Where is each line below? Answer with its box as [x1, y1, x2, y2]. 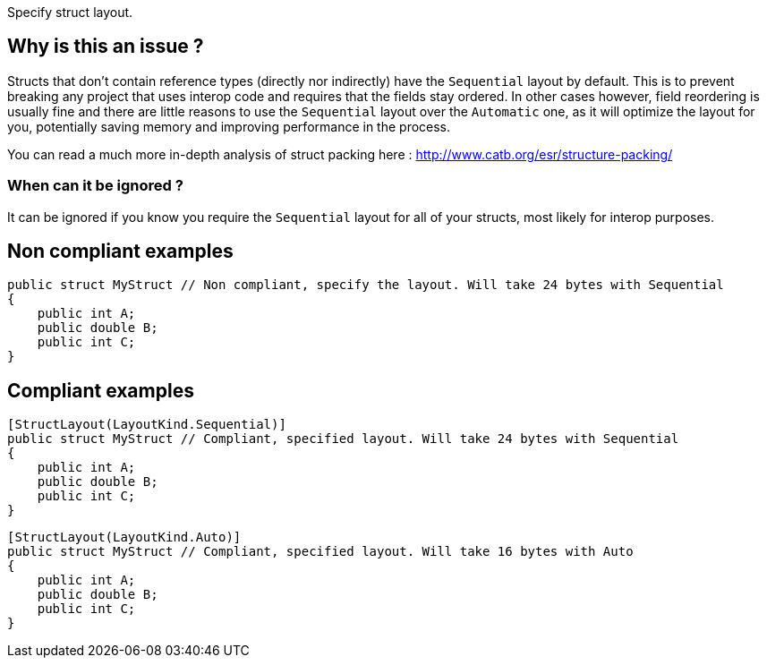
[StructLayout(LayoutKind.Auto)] [7, 530, 242, 545]
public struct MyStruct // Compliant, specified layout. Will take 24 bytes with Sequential [7, 431, 679, 447]
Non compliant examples [7, 240, 234, 263]
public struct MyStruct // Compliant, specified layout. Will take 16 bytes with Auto [7, 544, 634, 559]
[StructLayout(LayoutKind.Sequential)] [7, 417, 286, 432]
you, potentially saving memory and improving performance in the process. [7, 118, 451, 134]
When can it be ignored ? [7, 176, 183, 195]
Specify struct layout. [7, 4, 133, 20]
